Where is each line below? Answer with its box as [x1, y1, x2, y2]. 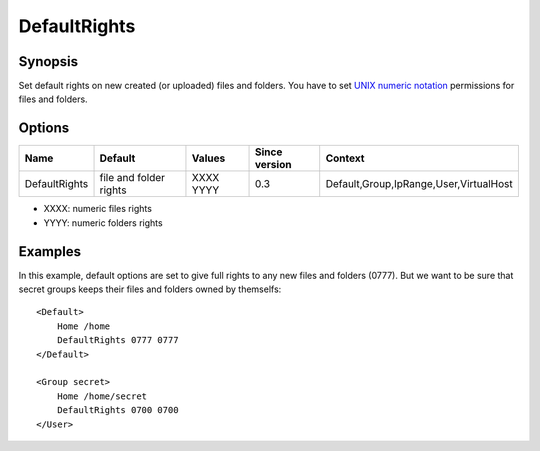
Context [325, 151, 365, 165]
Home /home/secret [56, 390, 148, 402]
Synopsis [18, 53, 79, 70]
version [255, 158, 292, 172]
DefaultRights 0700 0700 [56, 405, 179, 416]
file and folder [99, 171, 165, 185]
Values [191, 151, 226, 165]
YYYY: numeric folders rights [43, 216, 164, 229]
